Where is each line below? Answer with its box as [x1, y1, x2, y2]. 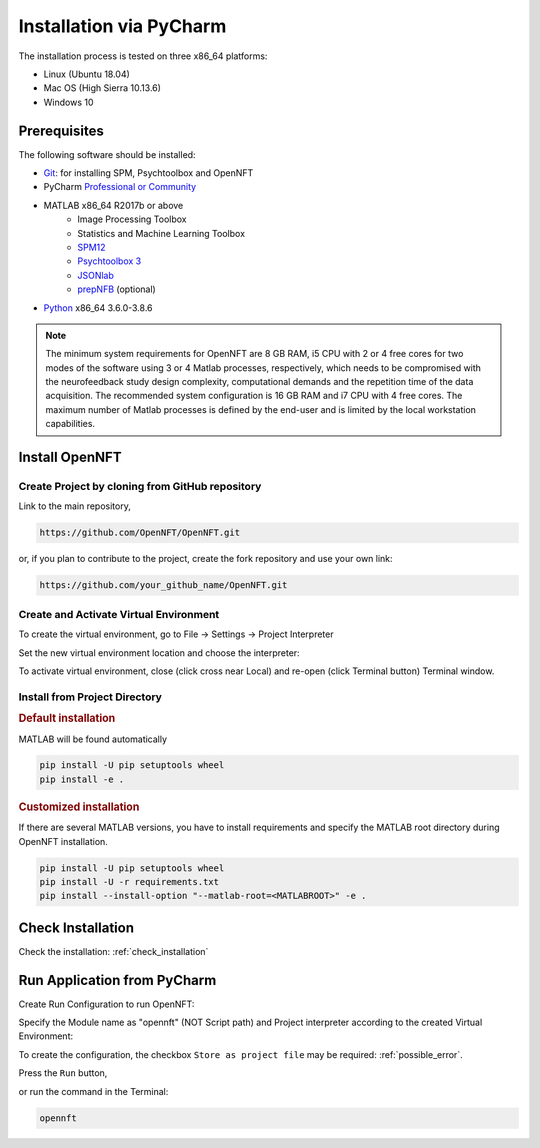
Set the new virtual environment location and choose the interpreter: [18, 646, 300, 659]
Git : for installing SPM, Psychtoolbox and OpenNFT [43, 167, 254, 179]
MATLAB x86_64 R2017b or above [43, 199, 184, 211]
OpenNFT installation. [18, 835, 109, 847]
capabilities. [45, 418, 95, 430]
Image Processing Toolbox [77, 213, 187, 225]
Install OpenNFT [18, 449, 122, 466]
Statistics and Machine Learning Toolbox [77, 227, 245, 239]
